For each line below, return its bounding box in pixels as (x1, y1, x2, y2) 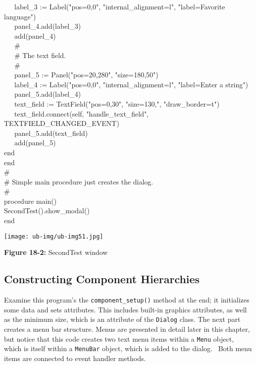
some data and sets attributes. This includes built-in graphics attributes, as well (4, 304, 247, 314)
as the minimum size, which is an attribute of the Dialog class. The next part (4, 314, 241, 324)
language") (4, 11, 36, 21)
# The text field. (14, 50, 66, 60)
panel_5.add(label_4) (14, 89, 81, 99)
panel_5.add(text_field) (14, 127, 88, 138)
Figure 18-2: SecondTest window (4, 247, 108, 257)
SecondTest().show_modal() (4, 205, 90, 216)
